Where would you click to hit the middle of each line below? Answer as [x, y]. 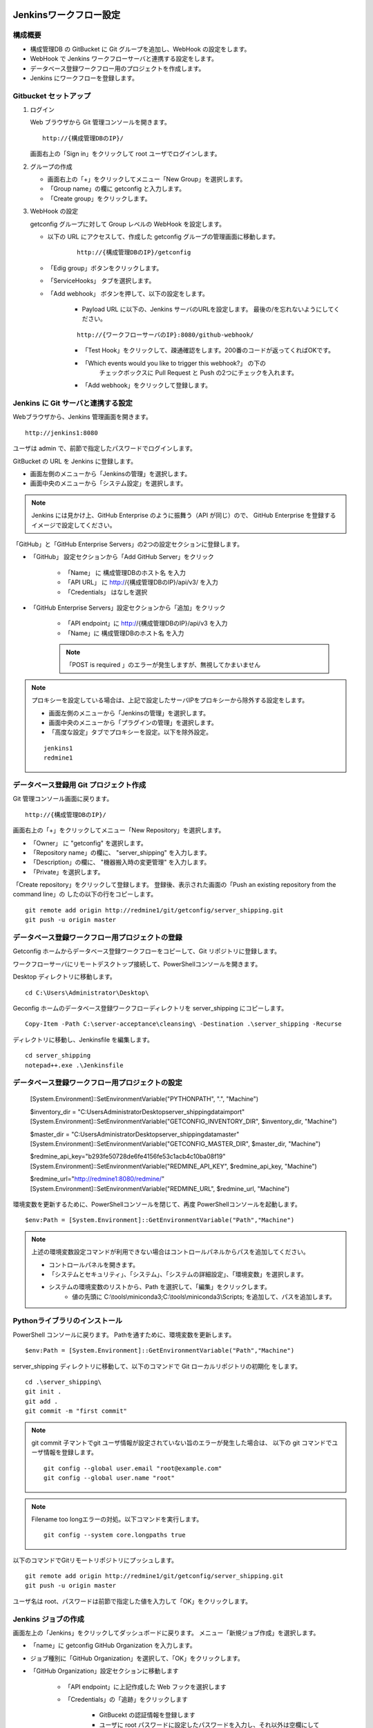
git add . [41, 1401]
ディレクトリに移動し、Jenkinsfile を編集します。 [83, 1040]
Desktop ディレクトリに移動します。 [65, 977]
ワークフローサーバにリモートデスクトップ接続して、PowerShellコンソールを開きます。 [137, 964]
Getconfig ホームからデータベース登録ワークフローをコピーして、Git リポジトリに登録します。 [147, 951]
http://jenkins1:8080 [61, 433]
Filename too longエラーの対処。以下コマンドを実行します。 [117, 1519]
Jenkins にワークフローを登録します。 [84, 78]
